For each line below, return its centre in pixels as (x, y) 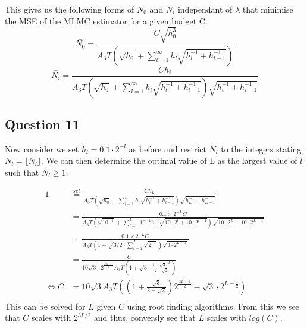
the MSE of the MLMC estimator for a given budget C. (106, 21)
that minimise (268, 9)
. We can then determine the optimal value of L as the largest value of (169, 160)
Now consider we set (42, 149)
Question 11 (42, 124)
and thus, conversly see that (145, 318)
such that (22, 172)
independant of (205, 9)
